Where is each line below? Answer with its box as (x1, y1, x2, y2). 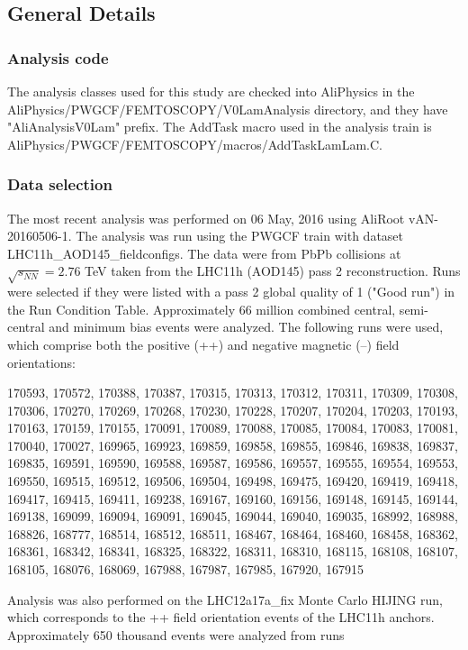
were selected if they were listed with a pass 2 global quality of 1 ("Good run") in (7, 282, 455, 301)
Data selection (7, 173, 112, 196)
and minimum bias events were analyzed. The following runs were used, (49, 317, 444, 336)
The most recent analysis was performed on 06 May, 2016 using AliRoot (7, 208, 405, 227)
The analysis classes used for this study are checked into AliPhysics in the (7, 82, 415, 100)
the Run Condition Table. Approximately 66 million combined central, (7, 299, 396, 318)
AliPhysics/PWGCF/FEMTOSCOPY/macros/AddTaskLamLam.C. (7, 134, 382, 153)
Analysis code (7, 46, 109, 69)
